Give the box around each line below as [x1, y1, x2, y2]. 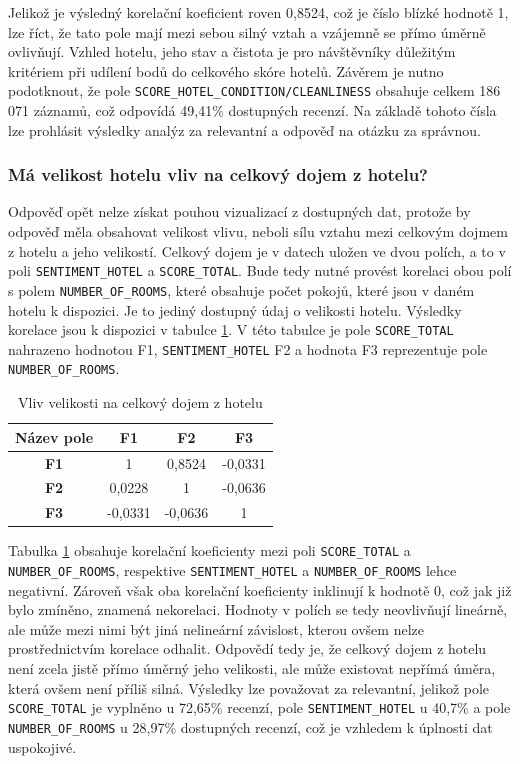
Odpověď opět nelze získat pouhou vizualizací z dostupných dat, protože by [8, 201, 471, 222]
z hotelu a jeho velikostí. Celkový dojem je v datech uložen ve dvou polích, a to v [8, 240, 506, 261]
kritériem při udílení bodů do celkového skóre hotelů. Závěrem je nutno [8, 60, 444, 81]
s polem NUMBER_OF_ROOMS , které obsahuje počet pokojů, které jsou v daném [8, 279, 475, 300]
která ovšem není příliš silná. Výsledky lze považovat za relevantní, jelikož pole [8, 677, 490, 698]
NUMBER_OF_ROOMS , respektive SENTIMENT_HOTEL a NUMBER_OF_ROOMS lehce [8, 559, 457, 580]
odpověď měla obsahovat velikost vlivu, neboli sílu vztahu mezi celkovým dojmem [8, 221, 508, 242]
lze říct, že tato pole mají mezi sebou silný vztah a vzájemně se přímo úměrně [8, 21, 486, 42]
